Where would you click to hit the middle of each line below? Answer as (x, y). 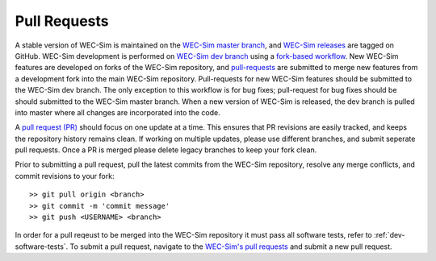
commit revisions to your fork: (65, 176)
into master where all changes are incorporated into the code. (118, 112)
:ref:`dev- (390, 235)
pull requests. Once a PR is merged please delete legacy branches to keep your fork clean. (166, 150)
